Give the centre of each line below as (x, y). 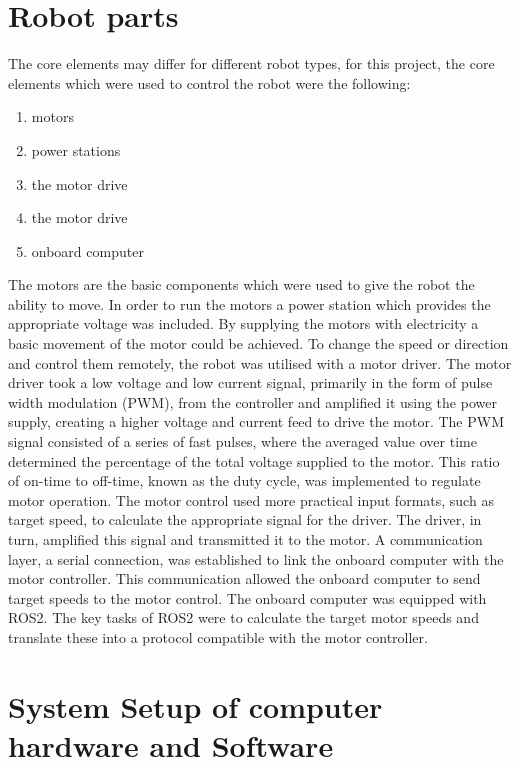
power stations (76, 149)
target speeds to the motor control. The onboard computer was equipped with (247, 597)
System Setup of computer (195, 705)
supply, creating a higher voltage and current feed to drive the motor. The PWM (256, 421)
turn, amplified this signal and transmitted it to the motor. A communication (245, 539)
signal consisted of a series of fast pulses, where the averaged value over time (242, 441)
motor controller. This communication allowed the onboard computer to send (244, 578)
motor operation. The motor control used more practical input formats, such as (251, 499)
